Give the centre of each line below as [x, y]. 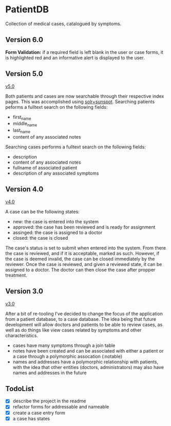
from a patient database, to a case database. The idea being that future [81, 319]
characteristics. [22, 335]
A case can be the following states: [42, 211]
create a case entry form [39, 413]
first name [22, 118]
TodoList [20, 389]
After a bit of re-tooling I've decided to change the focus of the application [84, 314]
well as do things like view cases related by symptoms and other [73, 330]
